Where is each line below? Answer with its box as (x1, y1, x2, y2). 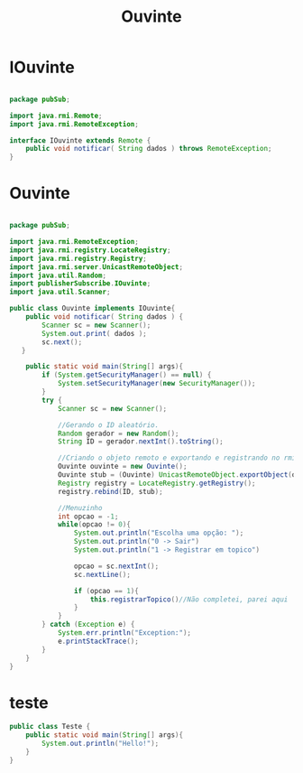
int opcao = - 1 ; (57, 512, 119, 521)
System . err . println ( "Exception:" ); (57, 629, 192, 638)
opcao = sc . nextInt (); (73, 562, 160, 571)
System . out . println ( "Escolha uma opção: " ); (73, 528, 244, 538)
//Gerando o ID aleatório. (57, 420, 160, 430)
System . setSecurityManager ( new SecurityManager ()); (57, 379, 256, 388)
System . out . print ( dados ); (41, 329, 147, 338)
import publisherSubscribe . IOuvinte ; (9, 279, 151, 288)
